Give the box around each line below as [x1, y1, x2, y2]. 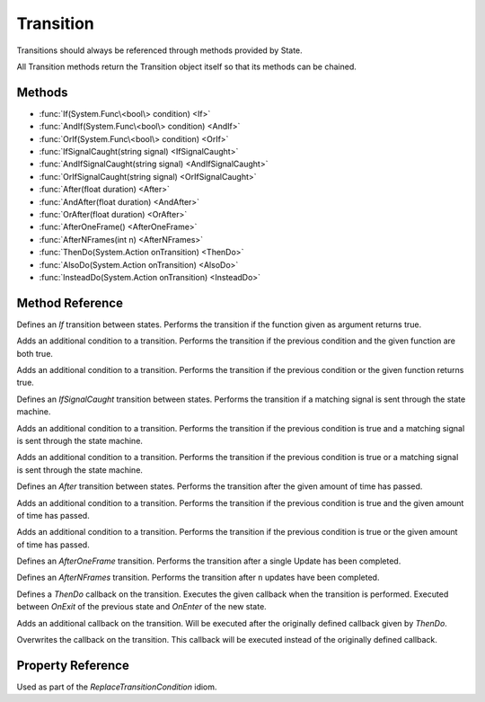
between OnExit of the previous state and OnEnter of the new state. [16, 601, 267, 612]
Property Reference [16, 657, 129, 673]
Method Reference [16, 295, 123, 310]
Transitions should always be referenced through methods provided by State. [16, 45, 303, 56]
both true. [16, 348, 54, 359]
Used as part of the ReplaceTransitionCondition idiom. [16, 681, 217, 692]
